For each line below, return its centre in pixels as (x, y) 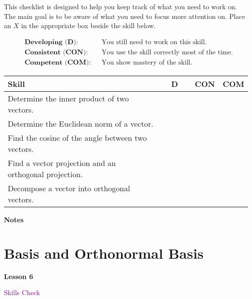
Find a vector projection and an (62, 163)
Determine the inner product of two (68, 98)
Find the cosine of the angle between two (77, 137)
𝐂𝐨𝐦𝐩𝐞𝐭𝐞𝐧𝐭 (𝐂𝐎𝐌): (58, 62)
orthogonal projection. (45, 174)
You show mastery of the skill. (147, 62)
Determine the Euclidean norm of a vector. (81, 123)
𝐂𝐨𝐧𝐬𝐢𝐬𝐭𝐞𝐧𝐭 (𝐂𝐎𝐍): (56, 52)
